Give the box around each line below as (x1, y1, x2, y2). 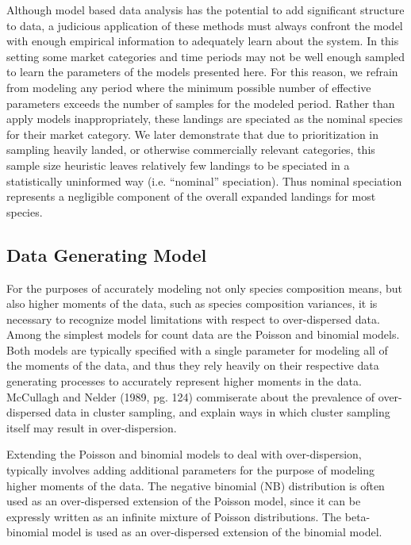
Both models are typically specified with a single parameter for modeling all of (6, 341, 388, 358)
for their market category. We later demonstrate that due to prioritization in (6, 125, 379, 142)
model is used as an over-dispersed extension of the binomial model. (52, 524, 382, 540)
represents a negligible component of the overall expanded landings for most (6, 188, 376, 205)
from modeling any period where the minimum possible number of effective (6, 79, 371, 95)
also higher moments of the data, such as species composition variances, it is (6, 295, 378, 312)
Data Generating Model (6, 242, 207, 267)
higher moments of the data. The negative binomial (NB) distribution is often (6, 477, 385, 493)
